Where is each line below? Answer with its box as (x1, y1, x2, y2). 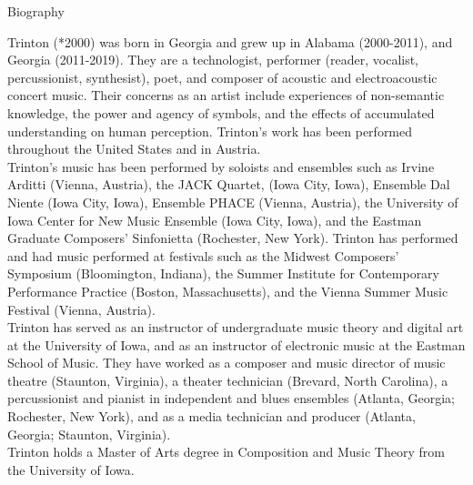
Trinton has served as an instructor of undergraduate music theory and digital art (7, 318, 464, 337)
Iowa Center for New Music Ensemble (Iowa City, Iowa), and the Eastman (7, 210, 422, 229)
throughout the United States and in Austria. (7, 139, 261, 158)
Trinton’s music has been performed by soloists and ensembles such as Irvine (7, 157, 435, 176)
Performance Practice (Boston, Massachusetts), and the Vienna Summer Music (7, 281, 448, 300)
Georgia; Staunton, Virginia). (7, 424, 171, 443)
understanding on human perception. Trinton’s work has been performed (7, 121, 413, 140)
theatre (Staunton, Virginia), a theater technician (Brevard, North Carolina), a (7, 370, 448, 389)
